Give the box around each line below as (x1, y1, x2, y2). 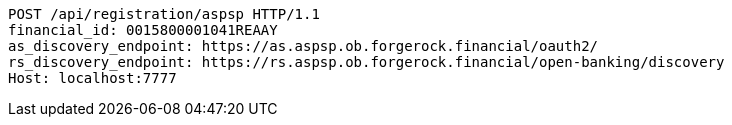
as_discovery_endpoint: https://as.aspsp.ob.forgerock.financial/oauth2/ (8, 38, 599, 54)
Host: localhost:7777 (8, 70, 177, 86)
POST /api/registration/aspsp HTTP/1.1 (8, 6, 320, 22)
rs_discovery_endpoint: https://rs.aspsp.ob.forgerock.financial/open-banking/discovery (8, 54, 725, 70)
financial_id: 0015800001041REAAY (8, 22, 278, 38)
